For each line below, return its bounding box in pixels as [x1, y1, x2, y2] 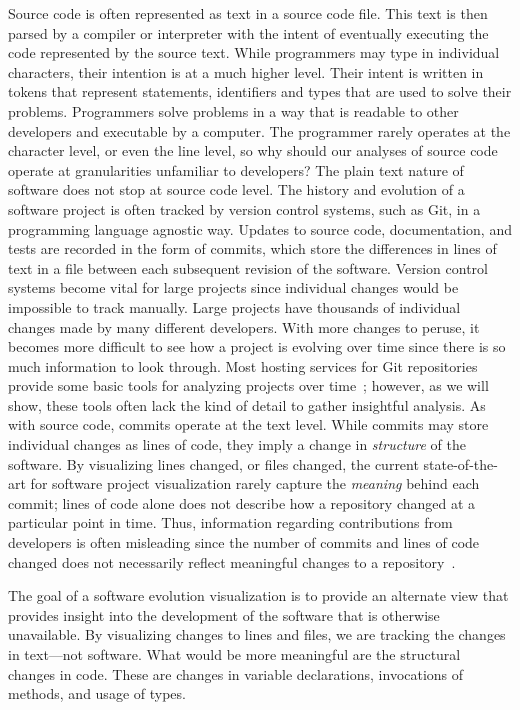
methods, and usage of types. [8, 683, 186, 704]
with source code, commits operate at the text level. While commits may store [8, 414, 489, 435]
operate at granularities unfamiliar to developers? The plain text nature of [8, 159, 464, 180]
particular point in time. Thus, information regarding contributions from [8, 512, 453, 533]
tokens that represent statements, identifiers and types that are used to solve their [8, 81, 512, 102]
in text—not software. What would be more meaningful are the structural [8, 644, 461, 664]
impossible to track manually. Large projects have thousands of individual [8, 296, 461, 317]
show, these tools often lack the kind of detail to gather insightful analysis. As [8, 394, 486, 415]
